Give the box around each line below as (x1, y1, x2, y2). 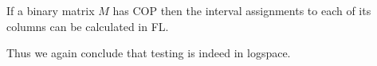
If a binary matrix (6, 2, 95, 18)
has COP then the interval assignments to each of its (112, 2, 371, 18)
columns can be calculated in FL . (6, 17, 169, 34)
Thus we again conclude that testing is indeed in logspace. (6, 45, 291, 61)
